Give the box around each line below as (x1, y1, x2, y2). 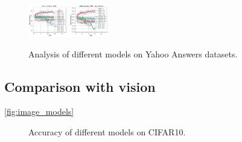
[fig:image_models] (4, 105, 74, 118)
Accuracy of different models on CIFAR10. (28, 125, 186, 138)
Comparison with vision (4, 77, 156, 95)
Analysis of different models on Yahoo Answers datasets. (28, 47, 238, 60)
